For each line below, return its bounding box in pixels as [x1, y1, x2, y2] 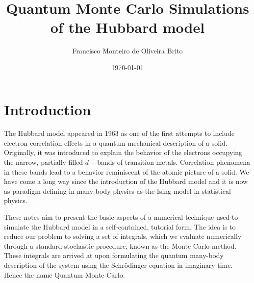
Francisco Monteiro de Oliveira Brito [72, 46, 183, 56]
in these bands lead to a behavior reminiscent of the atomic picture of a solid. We [4, 166, 249, 177]
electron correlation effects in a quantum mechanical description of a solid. [4, 137, 228, 148]
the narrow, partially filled [4, 157, 83, 167]
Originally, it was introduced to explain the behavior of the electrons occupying [4, 147, 243, 157]
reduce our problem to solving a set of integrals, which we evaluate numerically [4, 231, 242, 241]
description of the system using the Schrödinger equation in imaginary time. [4, 260, 233, 270]
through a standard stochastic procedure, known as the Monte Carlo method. [4, 240, 237, 251]
